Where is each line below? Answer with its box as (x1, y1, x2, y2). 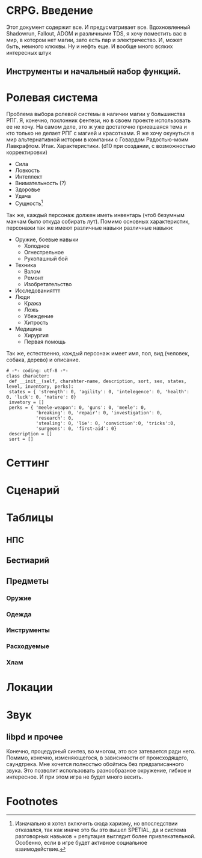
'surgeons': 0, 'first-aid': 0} (35, 425, 117, 432)
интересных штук (6, 49, 52, 56)
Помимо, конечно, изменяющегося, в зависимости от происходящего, (6, 754, 189, 761)
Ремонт (23, 274, 44, 281)
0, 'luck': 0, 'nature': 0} (6, 394, 77, 400)
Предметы (6, 575, 49, 586)
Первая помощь (23, 338, 66, 345)
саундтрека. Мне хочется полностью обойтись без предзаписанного (6, 761, 185, 768)
